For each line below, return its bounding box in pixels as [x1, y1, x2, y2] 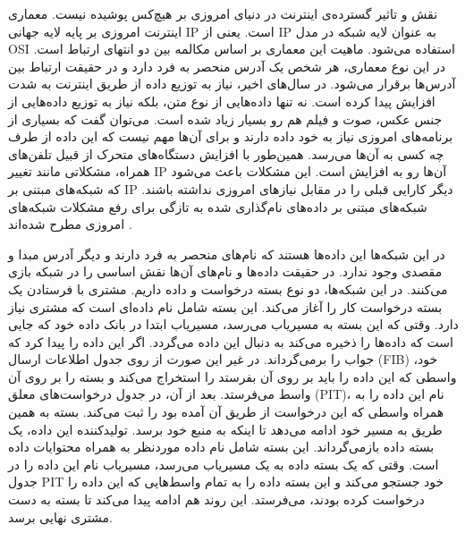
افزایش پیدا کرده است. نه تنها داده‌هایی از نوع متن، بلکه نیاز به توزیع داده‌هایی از [8, 91, 435, 110]
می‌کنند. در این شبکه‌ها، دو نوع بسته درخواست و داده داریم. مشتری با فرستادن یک [8, 279, 448, 298]
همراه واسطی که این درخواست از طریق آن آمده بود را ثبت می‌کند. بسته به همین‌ [8, 402, 444, 421]
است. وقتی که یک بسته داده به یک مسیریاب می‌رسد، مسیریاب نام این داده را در [8, 454, 439, 473]
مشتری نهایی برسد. [8, 507, 114, 526]
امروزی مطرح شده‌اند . [8, 215, 132, 233]
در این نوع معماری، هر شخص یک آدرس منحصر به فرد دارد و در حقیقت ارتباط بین [8, 56, 445, 75]
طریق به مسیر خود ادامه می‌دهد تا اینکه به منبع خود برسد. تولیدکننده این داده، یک [8, 419, 443, 438]
